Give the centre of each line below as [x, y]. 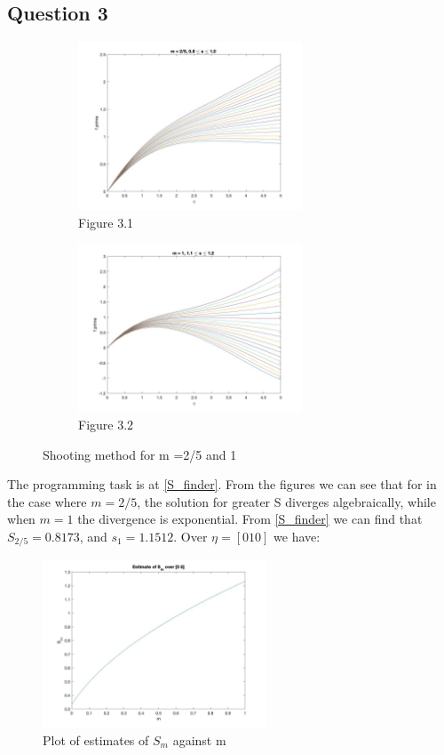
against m [199, 739]
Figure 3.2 [106, 424]
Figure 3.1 [106, 222]
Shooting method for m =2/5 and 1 [140, 454]
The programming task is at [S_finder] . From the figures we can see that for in [222, 484]
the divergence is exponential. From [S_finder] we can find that [250, 519]
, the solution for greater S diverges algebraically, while [286, 501]
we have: [297, 536]
